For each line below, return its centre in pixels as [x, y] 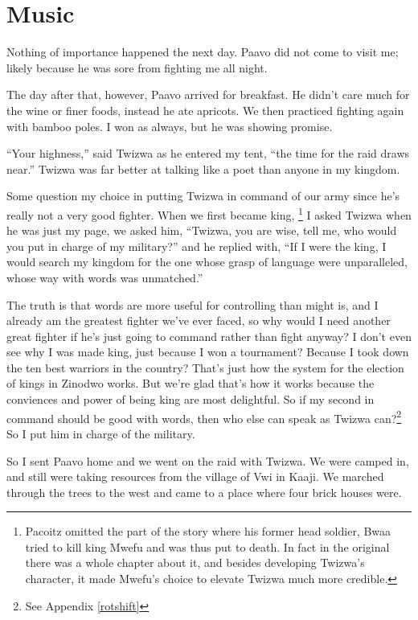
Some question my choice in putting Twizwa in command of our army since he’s [203, 196]
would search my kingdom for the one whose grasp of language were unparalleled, [207, 262]
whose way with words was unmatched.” [105, 277]
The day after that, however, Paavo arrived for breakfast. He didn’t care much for [208, 94]
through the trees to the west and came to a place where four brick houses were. [204, 492]
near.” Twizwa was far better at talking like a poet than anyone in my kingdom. [203, 168]
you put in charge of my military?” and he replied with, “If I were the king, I [197, 246]
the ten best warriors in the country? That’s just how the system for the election [205, 367]
